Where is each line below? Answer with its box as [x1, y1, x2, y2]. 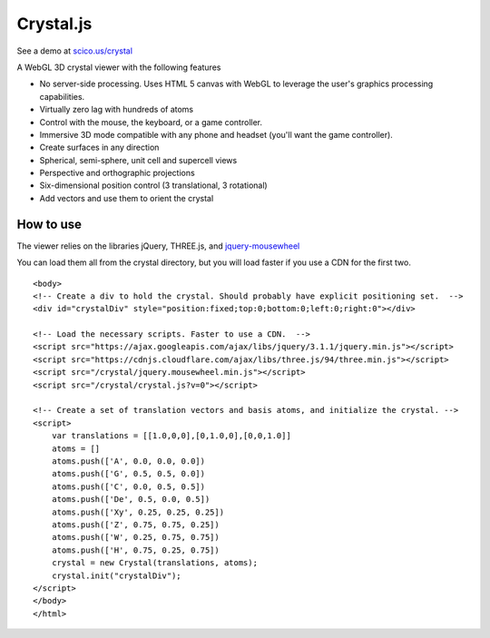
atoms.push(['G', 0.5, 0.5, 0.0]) [51, 468, 206, 479]
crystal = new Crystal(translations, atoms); [51, 558, 259, 568]
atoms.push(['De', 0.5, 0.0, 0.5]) [51, 495, 211, 505]
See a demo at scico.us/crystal [16, 45, 133, 56]
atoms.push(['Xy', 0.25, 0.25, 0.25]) [51, 506, 225, 517]
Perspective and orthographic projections [39, 168, 195, 179]
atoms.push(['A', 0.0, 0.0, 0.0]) [51, 456, 206, 466]
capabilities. [39, 91, 85, 102]
